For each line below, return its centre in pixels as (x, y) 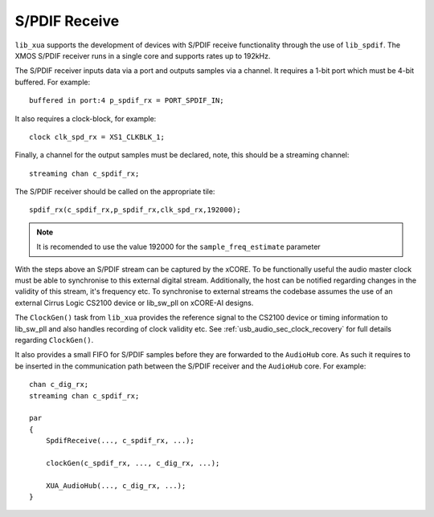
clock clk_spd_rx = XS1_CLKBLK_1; (97, 137)
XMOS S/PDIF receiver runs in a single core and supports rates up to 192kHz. (143, 55)
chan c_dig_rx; (59, 385)
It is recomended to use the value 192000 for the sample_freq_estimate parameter (178, 247)
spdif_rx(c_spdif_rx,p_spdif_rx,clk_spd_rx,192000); (135, 210)
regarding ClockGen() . (54, 340)
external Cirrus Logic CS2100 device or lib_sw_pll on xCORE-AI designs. (134, 303)
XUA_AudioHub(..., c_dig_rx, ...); (116, 485)
